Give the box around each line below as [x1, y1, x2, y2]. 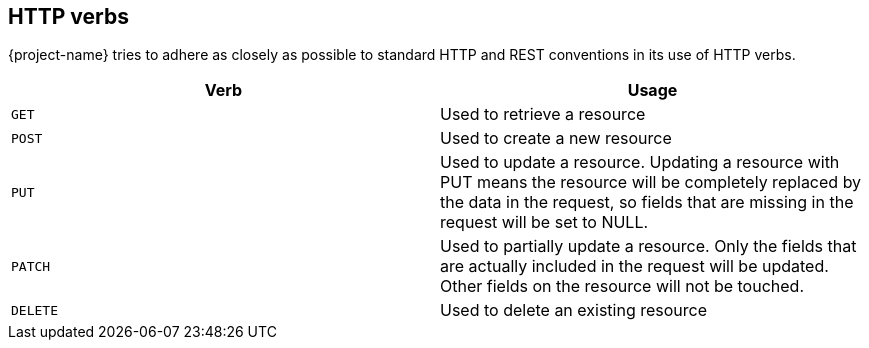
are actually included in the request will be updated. [440, 256, 829, 277]
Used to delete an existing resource [440, 300, 708, 321]
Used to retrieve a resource [440, 104, 646, 125]
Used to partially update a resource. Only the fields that [440, 236, 857, 257]
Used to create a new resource [440, 128, 672, 149]
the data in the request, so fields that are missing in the [440, 192, 854, 213]
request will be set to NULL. [440, 212, 649, 233]
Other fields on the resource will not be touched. [440, 276, 804, 297]
